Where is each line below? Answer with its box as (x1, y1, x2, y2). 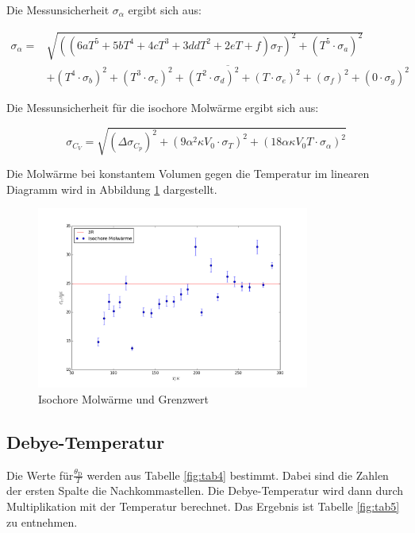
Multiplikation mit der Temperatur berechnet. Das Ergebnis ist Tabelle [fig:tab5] (6, 497, 400, 514)
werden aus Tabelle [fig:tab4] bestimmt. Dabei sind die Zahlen (86, 466, 389, 483)
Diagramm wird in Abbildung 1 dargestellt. (6, 180, 217, 197)
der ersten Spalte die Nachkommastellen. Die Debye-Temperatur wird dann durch (6, 482, 404, 499)
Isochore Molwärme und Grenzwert (38, 390, 209, 407)
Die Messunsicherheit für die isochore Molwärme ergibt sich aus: (6, 98, 319, 115)
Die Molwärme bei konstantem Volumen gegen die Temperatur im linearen (6, 165, 370, 182)
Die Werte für (6, 466, 74, 483)
